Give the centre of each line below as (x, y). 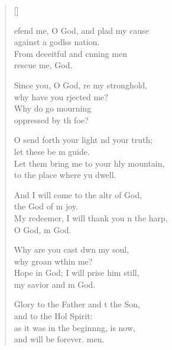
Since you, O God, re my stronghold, (81, 85)
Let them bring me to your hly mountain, (89, 163)
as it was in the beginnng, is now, (74, 327)
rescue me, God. (43, 65)
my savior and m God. (55, 284)
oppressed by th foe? (51, 120)
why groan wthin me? (53, 261)
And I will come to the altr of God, (78, 194)
